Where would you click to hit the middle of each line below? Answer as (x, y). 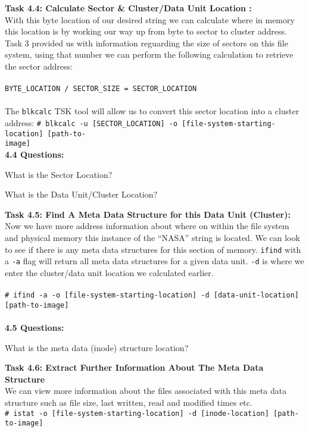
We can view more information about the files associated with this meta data (146, 391)
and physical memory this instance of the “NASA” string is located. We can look (152, 237)
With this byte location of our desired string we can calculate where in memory (150, 19)
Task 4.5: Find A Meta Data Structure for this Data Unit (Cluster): (148, 214)
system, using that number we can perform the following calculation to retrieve (149, 54)
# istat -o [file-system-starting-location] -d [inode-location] (137, 413)
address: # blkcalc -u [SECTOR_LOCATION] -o (91, 123)
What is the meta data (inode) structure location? (97, 347)
